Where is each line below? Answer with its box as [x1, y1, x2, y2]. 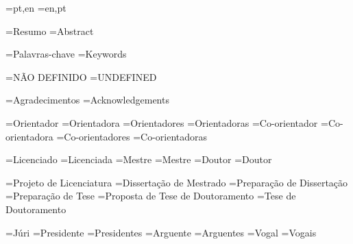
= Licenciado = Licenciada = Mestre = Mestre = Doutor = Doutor [5, 152, 272, 167]
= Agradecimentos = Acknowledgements [5, 93, 169, 107]
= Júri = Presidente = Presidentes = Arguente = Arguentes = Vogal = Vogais [5, 225, 317, 239]
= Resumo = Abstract [5, 23, 94, 38]
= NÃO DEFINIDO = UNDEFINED [5, 69, 157, 84]
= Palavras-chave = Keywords [5, 47, 127, 61]
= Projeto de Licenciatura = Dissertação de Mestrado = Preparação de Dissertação [5, 175, 348, 189]
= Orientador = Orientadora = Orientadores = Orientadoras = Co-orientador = [5, 115, 328, 130]
